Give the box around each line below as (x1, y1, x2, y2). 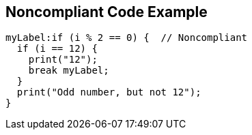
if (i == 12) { (16, 43, 98, 55)
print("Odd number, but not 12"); (16, 87, 201, 98)
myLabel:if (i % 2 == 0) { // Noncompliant (5, 32, 248, 44)
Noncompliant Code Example (5, 3, 208, 20)
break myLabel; (28, 65, 109, 76)
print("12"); (28, 54, 98, 65)
